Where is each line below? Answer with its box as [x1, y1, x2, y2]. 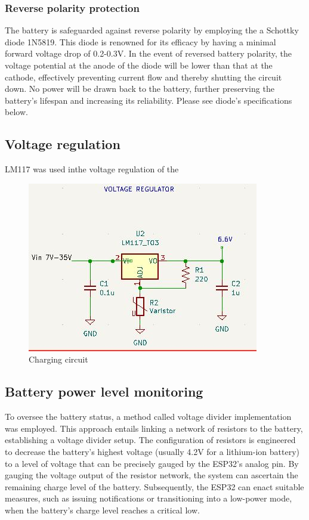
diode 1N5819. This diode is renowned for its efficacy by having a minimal [5, 35, 276, 48]
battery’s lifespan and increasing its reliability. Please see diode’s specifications [5, 94, 292, 106]
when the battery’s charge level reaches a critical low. [5, 503, 200, 516]
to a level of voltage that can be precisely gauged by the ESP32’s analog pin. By [5, 457, 299, 469]
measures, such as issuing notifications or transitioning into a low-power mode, [5, 492, 292, 504]
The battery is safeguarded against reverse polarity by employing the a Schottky [5, 24, 299, 36]
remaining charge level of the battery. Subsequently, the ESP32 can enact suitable [5, 480, 304, 493]
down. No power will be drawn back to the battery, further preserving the [5, 82, 274, 95]
